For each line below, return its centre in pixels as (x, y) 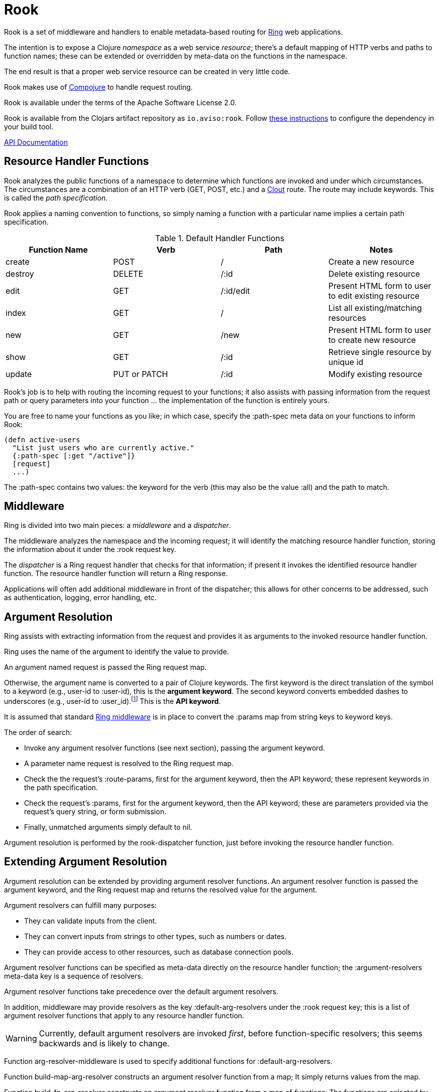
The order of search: (38, 732)
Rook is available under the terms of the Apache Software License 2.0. (120, 102)
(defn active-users (42, 439)
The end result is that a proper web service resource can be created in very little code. (147, 71)
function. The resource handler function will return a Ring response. (116, 574)
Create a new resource (371, 261)
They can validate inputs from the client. (91, 921)
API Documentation (36, 142)
